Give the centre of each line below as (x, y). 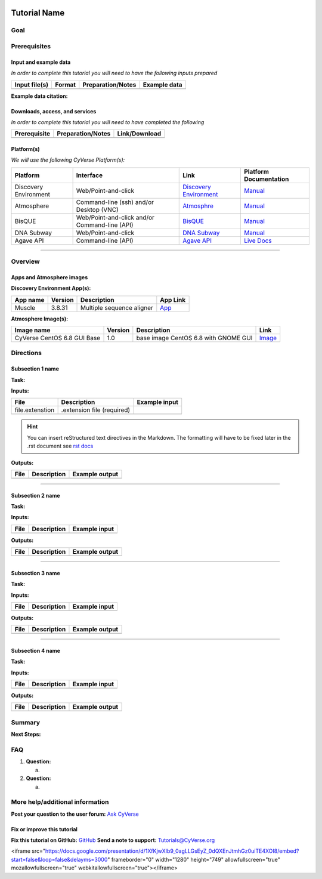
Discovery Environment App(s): (51, 288)
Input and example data (41, 62)
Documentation (266, 179)
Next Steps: (26, 735)
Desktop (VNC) (97, 209)
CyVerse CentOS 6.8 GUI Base (58, 338)
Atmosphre (198, 206)
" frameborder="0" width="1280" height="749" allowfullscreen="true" (194, 859)
